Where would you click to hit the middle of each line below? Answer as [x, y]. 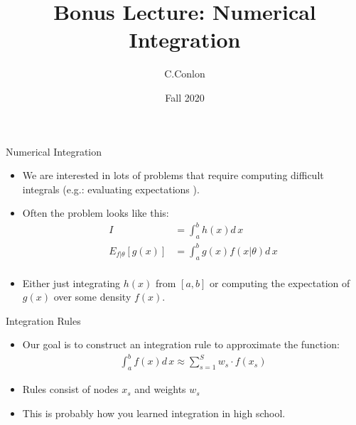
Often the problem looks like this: [96, 213]
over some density [92, 297]
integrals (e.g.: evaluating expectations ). [111, 189]
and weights [160, 389]
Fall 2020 [185, 97]
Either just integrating [71, 283]
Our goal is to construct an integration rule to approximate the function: [181, 344]
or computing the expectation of [280, 283]
